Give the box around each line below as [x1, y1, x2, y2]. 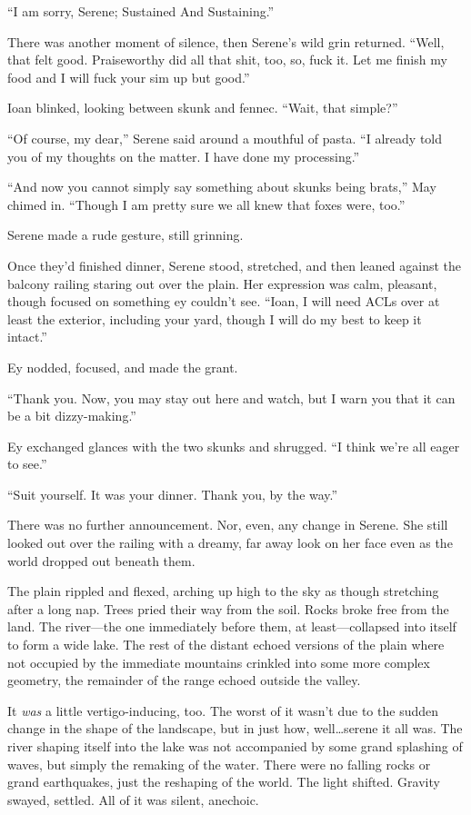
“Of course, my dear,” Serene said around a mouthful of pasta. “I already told [7, 128, 443, 147]
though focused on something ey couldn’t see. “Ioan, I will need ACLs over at [7, 292, 440, 311]
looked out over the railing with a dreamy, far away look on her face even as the [7, 533, 453, 552]
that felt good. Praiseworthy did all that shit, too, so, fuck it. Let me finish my [7, 50, 447, 69]
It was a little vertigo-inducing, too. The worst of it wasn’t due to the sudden [7, 701, 439, 720]
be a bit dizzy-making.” [7, 406, 136, 425]
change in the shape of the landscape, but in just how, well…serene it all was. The [7, 719, 463, 738]
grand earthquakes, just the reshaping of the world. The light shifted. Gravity [7, 772, 440, 791]
